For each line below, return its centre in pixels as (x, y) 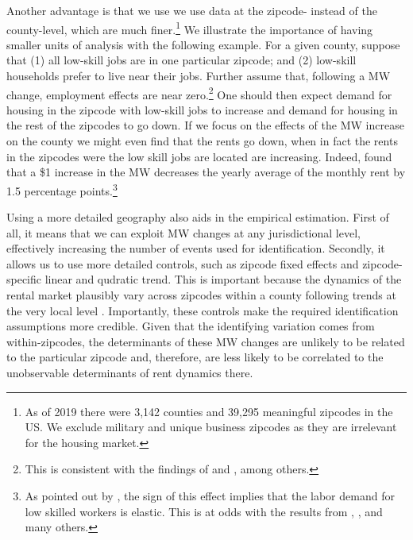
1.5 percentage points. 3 (62, 189)
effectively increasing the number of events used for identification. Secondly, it (196, 248)
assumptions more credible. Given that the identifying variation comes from (191, 326)
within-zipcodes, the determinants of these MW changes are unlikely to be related (206, 341)
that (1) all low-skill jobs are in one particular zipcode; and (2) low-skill (181, 60)
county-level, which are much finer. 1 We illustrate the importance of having (190, 28)
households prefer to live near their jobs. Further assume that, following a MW (199, 76)
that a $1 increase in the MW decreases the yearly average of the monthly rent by (206, 172)
